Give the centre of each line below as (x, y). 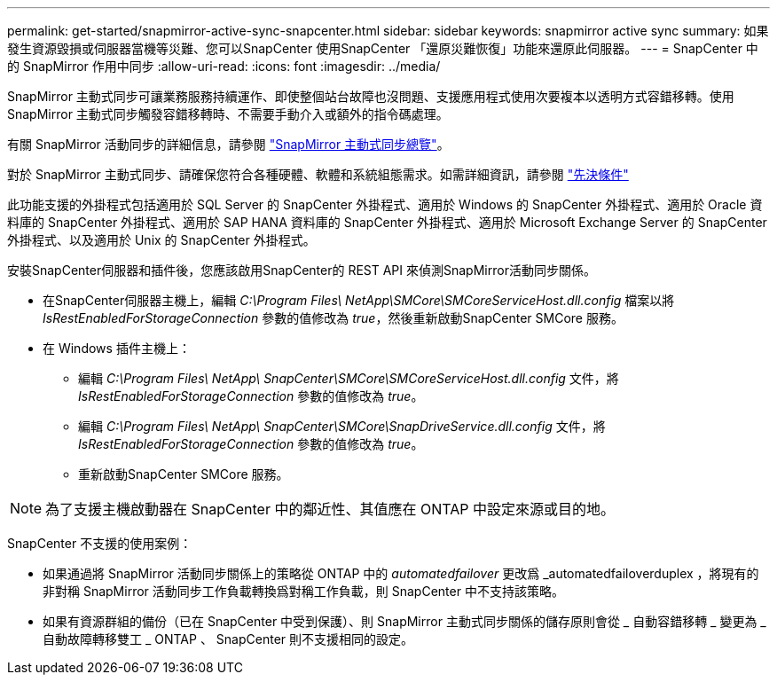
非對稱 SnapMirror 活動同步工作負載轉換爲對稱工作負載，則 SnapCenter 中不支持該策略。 (303, 591)
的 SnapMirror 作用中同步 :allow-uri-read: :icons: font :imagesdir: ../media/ (224, 66)
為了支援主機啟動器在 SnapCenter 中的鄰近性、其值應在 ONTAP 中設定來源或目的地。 (330, 509)
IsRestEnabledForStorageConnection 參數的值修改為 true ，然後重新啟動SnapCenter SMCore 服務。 (333, 318)
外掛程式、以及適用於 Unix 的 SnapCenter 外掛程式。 (161, 240)
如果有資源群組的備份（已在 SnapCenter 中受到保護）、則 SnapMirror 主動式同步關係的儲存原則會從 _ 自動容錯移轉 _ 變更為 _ (404, 621)
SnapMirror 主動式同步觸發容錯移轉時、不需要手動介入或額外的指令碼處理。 (228, 114)
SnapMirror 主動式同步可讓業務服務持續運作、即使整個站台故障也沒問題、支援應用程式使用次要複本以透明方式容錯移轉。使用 (371, 96)
